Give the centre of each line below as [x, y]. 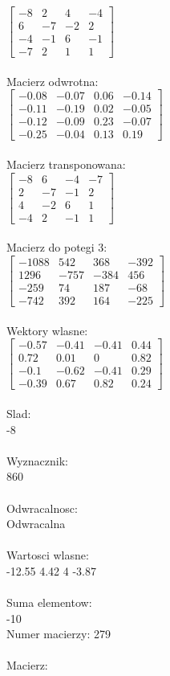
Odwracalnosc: [42, 508]
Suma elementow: [49, 602]
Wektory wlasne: [47, 330]
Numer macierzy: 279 [59, 634]
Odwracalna [36, 524]
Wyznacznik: [38, 460]
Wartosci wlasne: [48, 555]
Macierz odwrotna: [53, 81]
